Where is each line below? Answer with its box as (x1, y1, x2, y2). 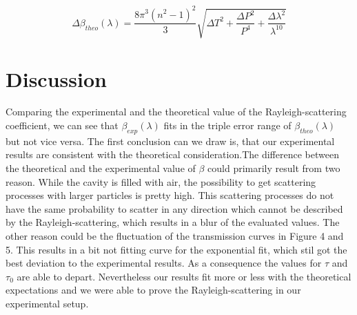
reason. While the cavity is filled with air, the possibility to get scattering (6, 174, 316, 189)
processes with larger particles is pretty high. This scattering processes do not (6, 188, 334, 202)
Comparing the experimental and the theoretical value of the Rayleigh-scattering (6, 104, 347, 119)
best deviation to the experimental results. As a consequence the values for (6, 256, 322, 270)
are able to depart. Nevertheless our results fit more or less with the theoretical (17, 269, 351, 283)
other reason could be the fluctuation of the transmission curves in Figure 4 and (6, 229, 344, 243)
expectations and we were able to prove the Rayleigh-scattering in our (6, 283, 301, 297)
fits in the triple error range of (163, 118, 292, 133)
